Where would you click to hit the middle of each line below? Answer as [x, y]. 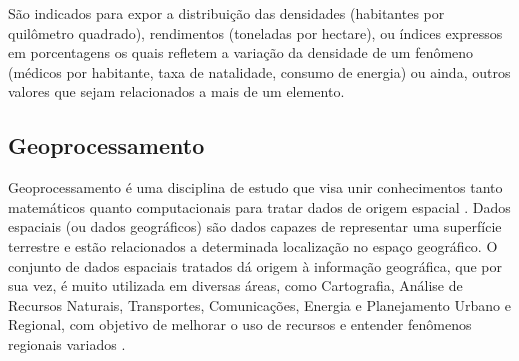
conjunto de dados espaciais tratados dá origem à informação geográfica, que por [255, 265]
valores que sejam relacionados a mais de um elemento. [176, 91]
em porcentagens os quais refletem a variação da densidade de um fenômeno [241, 52]
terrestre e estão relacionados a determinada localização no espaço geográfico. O [253, 245]
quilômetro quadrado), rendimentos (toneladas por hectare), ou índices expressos [255, 32]
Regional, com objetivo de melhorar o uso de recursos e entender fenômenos [240, 324]
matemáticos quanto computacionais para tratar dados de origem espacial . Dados [259, 206]
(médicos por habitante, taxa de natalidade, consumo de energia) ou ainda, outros [259, 71]
